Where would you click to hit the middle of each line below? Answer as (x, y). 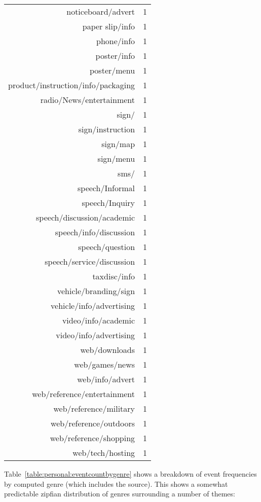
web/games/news (105, 364)
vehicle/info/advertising (93, 306)
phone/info (116, 41)
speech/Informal (106, 188)
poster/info (115, 56)
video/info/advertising (96, 335)
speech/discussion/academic (86, 217)
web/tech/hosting (104, 453)
